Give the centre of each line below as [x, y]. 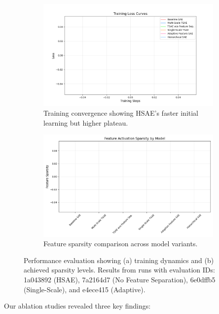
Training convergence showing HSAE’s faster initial [121, 112]
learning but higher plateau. [86, 122]
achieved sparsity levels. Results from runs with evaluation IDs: [119, 270]
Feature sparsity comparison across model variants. [121, 244]
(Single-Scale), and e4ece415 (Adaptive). [85, 289]
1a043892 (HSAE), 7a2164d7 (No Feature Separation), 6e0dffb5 [120, 279]
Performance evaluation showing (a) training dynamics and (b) [119, 260]
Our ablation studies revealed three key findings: [77, 306]
